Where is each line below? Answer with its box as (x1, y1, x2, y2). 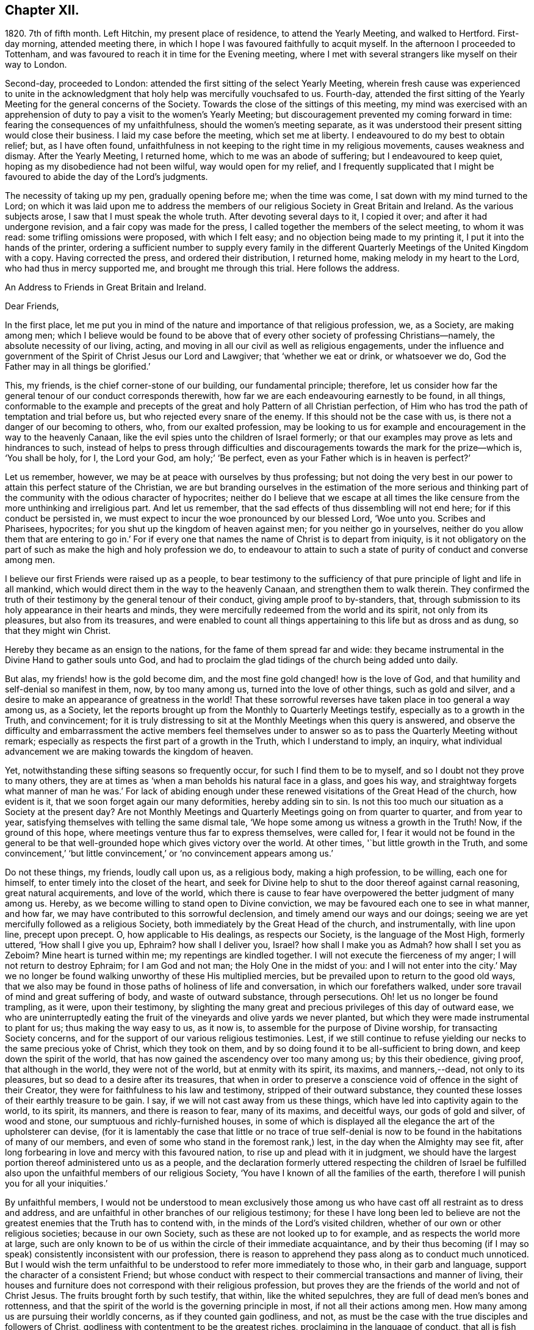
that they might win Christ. (5, 625, 111, 636)
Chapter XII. (5, 2, 79, 18)
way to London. (5, 59, 67, 70)
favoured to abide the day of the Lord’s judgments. (5, 171, 208, 182)
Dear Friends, (5, 301, 59, 312)
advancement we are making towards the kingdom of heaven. (5, 746, 253, 757)
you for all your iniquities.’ (5, 1178, 108, 1189)
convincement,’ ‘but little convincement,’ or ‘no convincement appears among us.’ (5, 848, 333, 859)
